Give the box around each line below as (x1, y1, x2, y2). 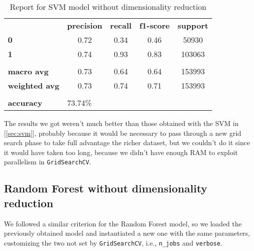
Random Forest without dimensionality (4, 181, 208, 196)
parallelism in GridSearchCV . (4, 157, 92, 167)
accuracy (8, 97, 42, 108)
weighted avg (8, 80, 60, 91)
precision (67, 20, 102, 31)
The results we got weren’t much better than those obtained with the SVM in (4, 118, 239, 128)
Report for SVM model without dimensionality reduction (10, 1, 207, 12)
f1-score (139, 20, 170, 31)
